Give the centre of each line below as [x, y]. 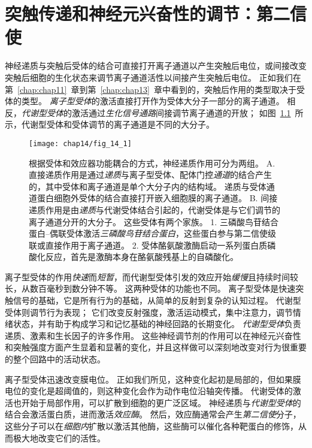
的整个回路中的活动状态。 [55, 359]
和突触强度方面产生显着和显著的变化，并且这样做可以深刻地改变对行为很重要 [156, 347]
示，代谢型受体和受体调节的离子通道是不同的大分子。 [110, 124]
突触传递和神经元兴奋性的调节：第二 [148, 13]
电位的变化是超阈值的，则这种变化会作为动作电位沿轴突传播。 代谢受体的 [149, 391]
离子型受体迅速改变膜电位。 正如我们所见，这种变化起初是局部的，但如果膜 [153, 379]
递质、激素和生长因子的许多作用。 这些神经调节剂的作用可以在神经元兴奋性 [153, 335]
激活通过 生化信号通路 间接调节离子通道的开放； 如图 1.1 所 [187, 112]
